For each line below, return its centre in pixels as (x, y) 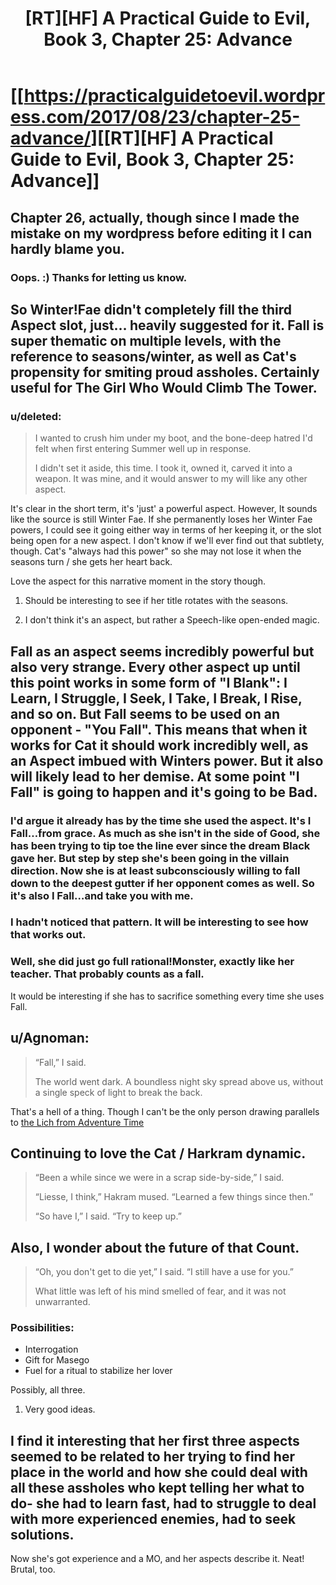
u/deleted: (36, 416)
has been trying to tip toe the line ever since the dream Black (160, 845)
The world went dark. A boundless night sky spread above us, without (179, 1081)
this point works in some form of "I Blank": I (149, 682)
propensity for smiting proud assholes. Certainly (165, 372)
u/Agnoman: (50, 1038)
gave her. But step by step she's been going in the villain (150, 858)
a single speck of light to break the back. (118, 1092)
